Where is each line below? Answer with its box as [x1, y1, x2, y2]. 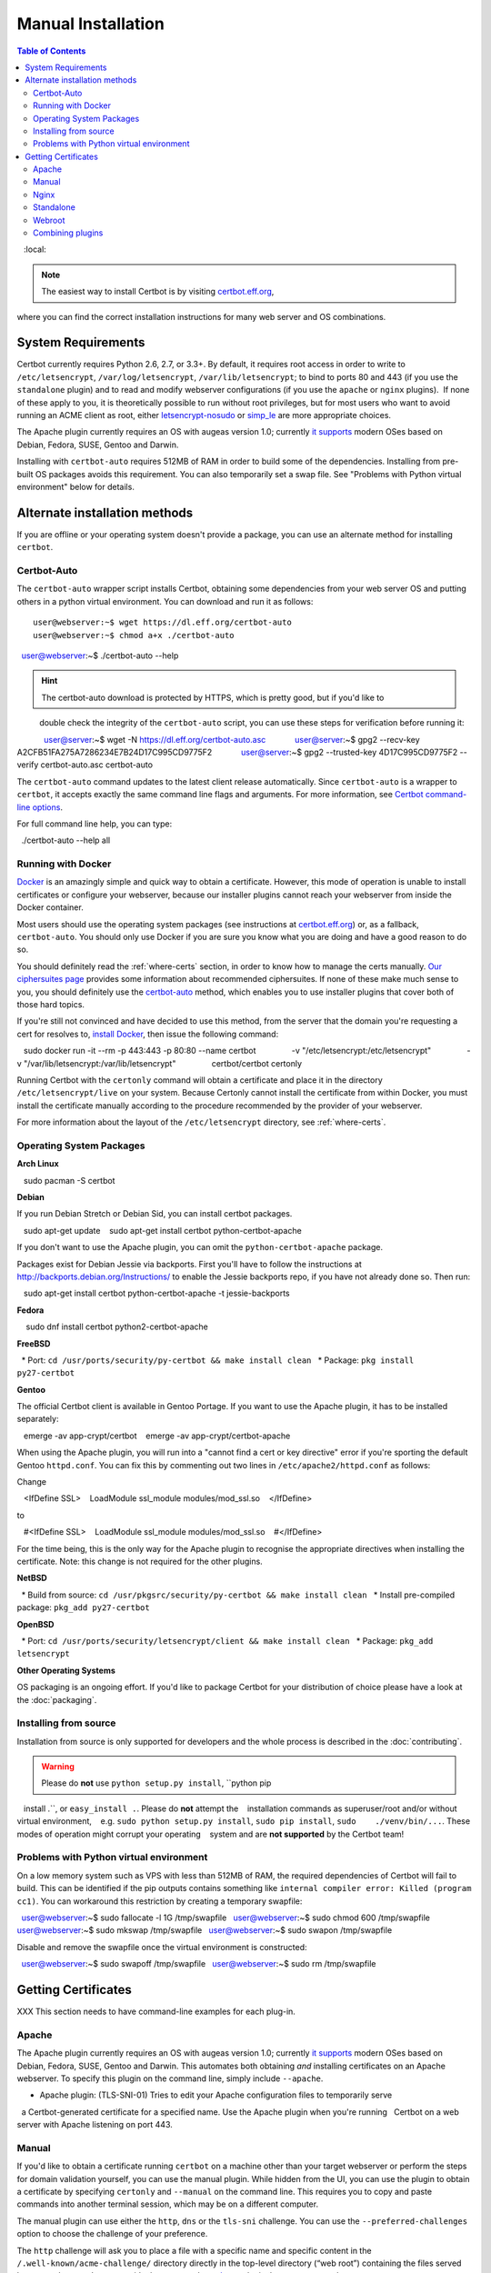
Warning [41, 1761, 75, 1772]
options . [32, 801, 64, 813]
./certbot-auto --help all [21, 835, 111, 846]
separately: [16, 1414, 59, 1425]
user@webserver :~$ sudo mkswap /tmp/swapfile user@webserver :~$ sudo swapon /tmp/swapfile [16, 1925, 393, 1936]
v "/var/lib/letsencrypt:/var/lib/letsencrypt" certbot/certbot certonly [16, 1057, 303, 1068]
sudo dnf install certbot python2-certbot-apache [25, 1321, 208, 1332]
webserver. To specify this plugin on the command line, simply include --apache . [16, 2073, 324, 2084]
